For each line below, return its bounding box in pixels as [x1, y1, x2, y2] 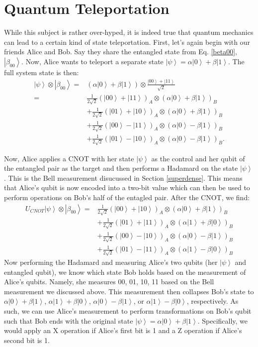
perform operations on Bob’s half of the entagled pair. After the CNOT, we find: [4, 192, 250, 202]
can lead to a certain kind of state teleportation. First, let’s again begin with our [4, 36, 250, 47]
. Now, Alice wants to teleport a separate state [21, 56, 164, 66]
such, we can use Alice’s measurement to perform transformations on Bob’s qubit [4, 305, 252, 316]
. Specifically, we [197, 315, 248, 326]
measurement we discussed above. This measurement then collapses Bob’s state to [4, 286, 254, 296]
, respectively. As [186, 296, 239, 306]
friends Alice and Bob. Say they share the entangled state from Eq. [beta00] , [4, 46, 237, 57]
